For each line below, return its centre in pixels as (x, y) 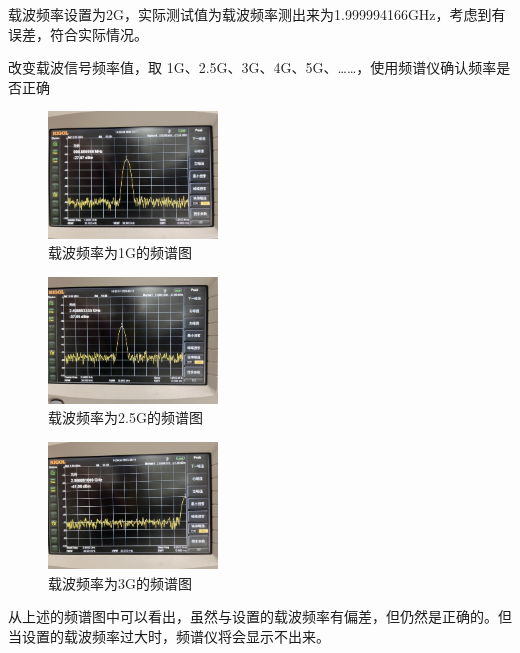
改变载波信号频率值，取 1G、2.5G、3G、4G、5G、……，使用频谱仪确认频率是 (259, 67)
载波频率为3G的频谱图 (120, 582)
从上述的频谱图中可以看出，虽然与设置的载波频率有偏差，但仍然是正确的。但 (260, 616)
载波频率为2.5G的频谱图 (125, 417)
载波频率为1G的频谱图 (120, 252)
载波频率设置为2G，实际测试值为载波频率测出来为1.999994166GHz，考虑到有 (257, 14)
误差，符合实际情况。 (78, 33)
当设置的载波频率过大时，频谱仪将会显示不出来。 (169, 635)
